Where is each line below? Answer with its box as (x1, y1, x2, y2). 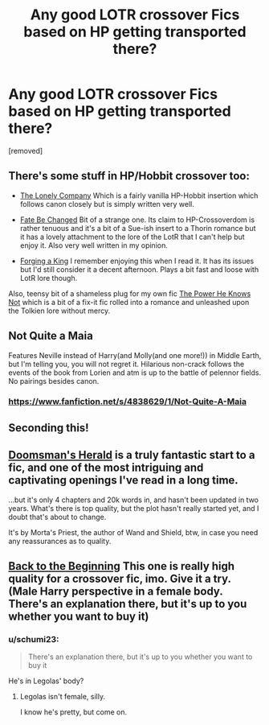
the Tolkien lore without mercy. (8, 306, 111, 315)
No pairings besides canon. (8, 376, 100, 385)
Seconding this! (8, 421, 90, 435)
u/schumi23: (8, 634, 59, 645)
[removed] (8, 146, 43, 155)
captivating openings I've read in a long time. (8, 473, 238, 488)
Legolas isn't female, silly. (19, 692, 106, 702)
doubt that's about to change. (8, 512, 107, 521)
